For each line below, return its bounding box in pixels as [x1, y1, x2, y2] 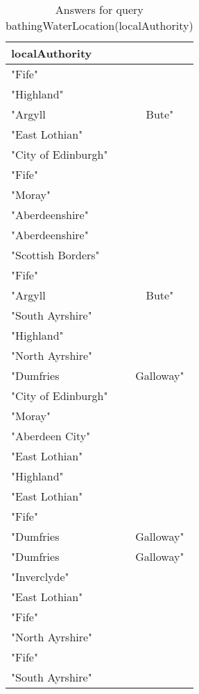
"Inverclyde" [11, 569, 69, 584]
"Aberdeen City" [11, 428, 91, 444]
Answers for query [55, 1, 144, 17]
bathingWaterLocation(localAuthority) [6, 17, 193, 33]
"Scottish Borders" [11, 247, 100, 263]
